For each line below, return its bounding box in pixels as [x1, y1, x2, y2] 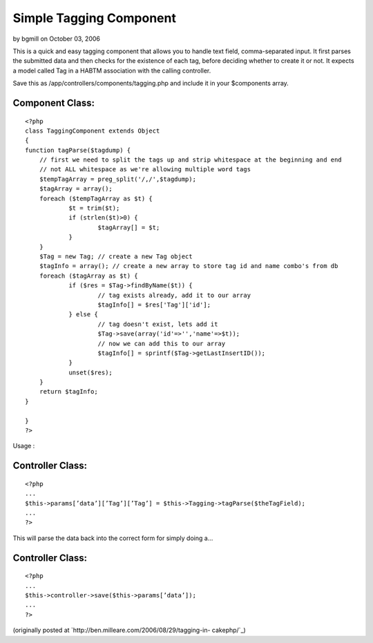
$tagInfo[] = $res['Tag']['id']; [97, 300, 211, 309]
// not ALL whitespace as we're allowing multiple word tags [39, 166, 251, 173]
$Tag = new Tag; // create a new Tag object [39, 252, 193, 260]
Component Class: [12, 97, 95, 108]
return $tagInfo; [39, 387, 98, 396]
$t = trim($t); [68, 204, 120, 212]
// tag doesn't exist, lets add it [97, 320, 218, 328]
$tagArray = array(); [39, 185, 113, 193]
